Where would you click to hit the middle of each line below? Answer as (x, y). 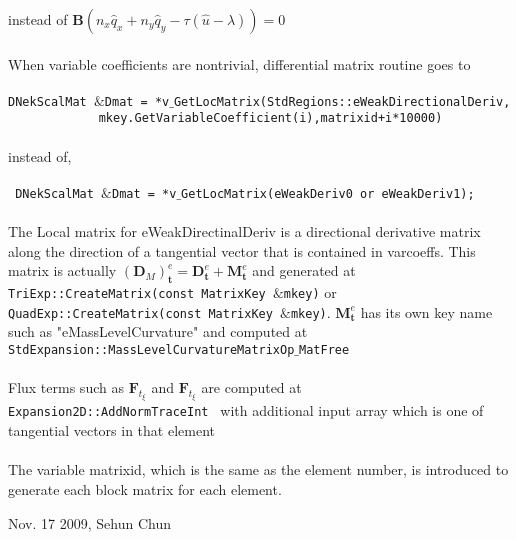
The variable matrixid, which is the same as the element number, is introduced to (258, 469)
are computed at (251, 387)
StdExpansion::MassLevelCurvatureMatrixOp (151, 350)
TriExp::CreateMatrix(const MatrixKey (137, 294)
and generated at (304, 270)
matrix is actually (62, 270)
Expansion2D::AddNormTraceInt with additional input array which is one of (246, 410)
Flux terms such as (66, 387)
